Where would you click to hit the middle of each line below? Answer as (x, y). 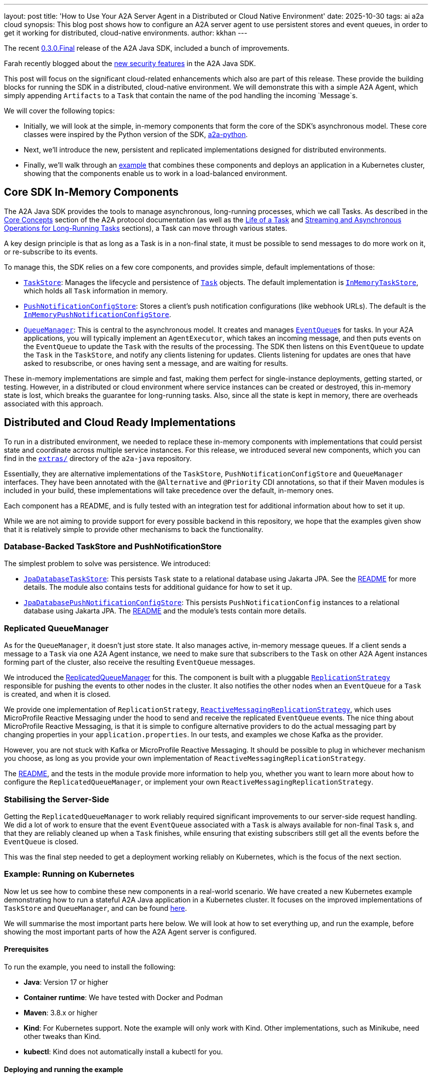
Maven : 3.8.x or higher (61, 1012)
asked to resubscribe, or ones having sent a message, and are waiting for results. (156, 363)
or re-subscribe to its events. (51, 251)
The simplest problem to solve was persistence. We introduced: (107, 564)
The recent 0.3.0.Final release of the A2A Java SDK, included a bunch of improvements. (147, 48)
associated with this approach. (54, 403)
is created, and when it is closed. (57, 694)
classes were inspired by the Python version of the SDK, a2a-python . (136, 134)
